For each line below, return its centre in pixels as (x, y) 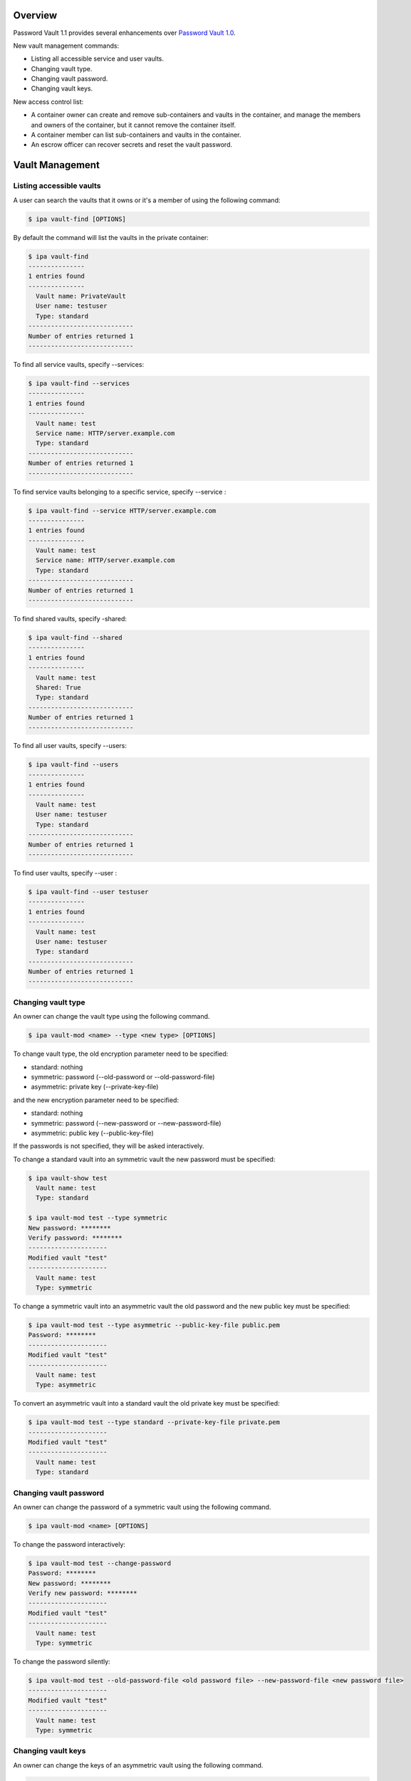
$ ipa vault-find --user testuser (88, 892)
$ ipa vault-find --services (79, 384)
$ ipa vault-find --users (73, 765)
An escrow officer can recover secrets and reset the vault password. (132, 145)
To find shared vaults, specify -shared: (70, 619)
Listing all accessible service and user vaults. (97, 59)
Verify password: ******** (75, 1238)
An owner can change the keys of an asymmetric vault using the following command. (138, 1765)
